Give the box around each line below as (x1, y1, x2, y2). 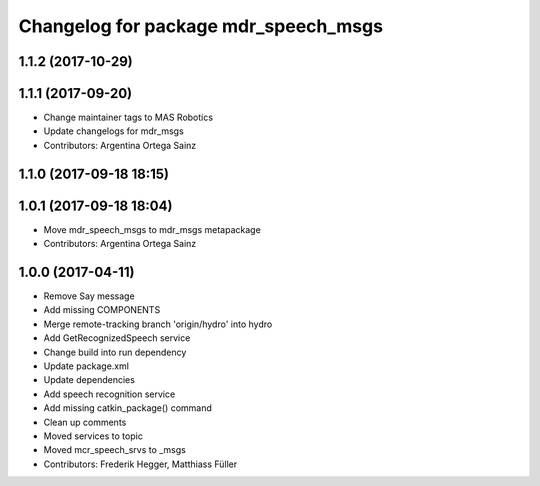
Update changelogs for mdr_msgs (43, 125, 184, 137)
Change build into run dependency (43, 346, 187, 358)
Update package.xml (43, 360, 130, 372)
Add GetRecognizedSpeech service (43, 332, 191, 344)
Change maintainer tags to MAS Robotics (43, 111, 214, 124)
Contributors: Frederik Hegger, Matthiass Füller (43, 458, 238, 470)
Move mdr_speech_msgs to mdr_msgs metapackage (43, 223, 262, 235)
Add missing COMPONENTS (43, 304, 161, 316)
